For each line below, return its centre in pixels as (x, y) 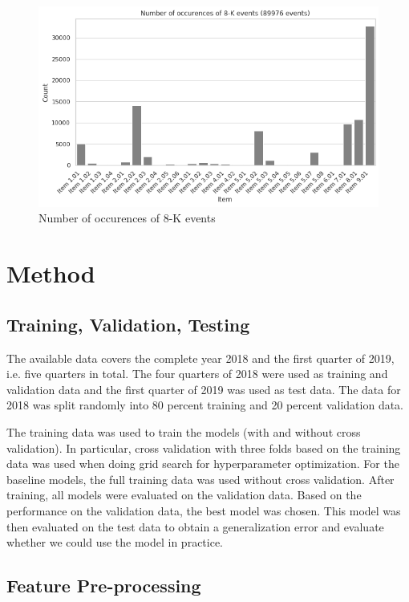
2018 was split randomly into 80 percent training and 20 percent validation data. (205, 405)
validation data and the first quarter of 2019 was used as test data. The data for (204, 389)
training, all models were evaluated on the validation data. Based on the (184, 495)
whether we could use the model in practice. (115, 542)
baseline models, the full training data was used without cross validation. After (200, 479)
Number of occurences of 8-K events (127, 218)
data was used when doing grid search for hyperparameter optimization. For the (203, 464)
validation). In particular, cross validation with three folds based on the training (204, 447)
